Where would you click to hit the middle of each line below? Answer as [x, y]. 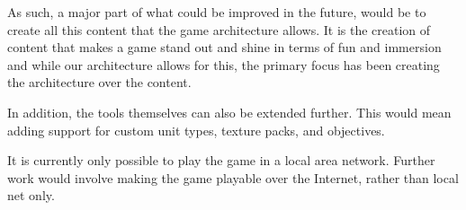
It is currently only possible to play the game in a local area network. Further [221, 160]
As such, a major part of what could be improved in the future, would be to [217, 12]
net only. [31, 195]
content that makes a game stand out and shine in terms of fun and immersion [224, 47]
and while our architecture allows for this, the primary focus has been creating [224, 64]
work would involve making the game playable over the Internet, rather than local [233, 177]
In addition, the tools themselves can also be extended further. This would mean [229, 112]
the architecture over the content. [99, 82]
